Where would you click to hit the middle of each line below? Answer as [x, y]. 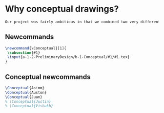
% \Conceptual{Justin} [28, 101]
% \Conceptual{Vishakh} [29, 106]
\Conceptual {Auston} [26, 92]
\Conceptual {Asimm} [25, 88]
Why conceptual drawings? [62, 9]
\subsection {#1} [24, 53]
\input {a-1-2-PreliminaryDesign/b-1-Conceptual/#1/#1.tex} [69, 57]
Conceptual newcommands [48, 77]
